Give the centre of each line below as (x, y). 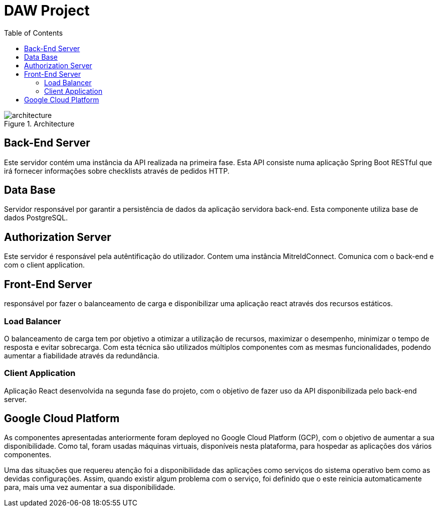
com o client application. (45, 265)
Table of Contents (34, 33)
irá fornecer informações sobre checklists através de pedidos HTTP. (117, 171)
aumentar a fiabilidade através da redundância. (82, 355)
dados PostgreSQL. (36, 218)
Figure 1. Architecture (39, 123)
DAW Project (47, 11)
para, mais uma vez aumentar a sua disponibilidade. (90, 487)
